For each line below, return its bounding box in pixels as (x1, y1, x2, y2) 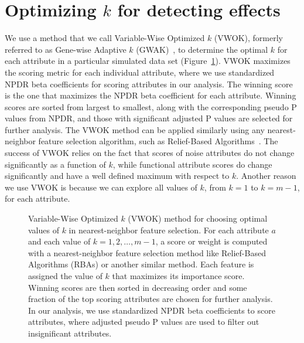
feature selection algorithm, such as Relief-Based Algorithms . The (38, 135, 278, 147)
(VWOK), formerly (214, 32, 283, 44)
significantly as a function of (5, 158, 106, 170)
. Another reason (236, 169, 296, 182)
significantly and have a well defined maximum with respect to (5, 169, 230, 182)
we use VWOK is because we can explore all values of (5, 181, 197, 193)
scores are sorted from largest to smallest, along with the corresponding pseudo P (5, 100, 297, 113)
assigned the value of (28, 270, 103, 281)
